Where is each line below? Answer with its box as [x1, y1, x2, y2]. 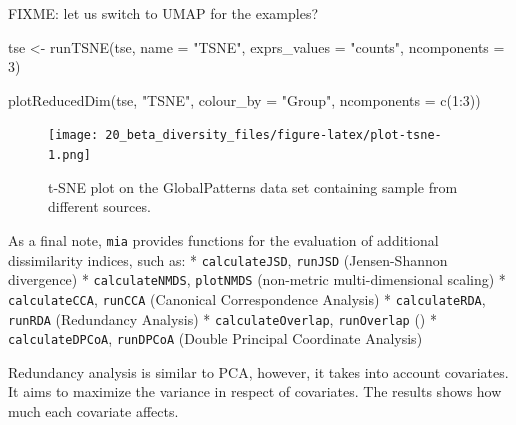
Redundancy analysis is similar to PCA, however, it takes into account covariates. [8, 361, 509, 382]
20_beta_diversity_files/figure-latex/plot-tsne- [105, 128, 442, 143]
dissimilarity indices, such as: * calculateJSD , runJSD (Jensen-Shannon [8, 249, 448, 270]
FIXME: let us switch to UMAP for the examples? [8, 3, 319, 23]
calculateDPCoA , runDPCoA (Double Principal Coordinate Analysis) [8, 328, 423, 349]
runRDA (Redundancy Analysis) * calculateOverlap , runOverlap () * [8, 308, 437, 329]
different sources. [48, 196, 151, 217]
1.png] [48, 148, 91, 163]
